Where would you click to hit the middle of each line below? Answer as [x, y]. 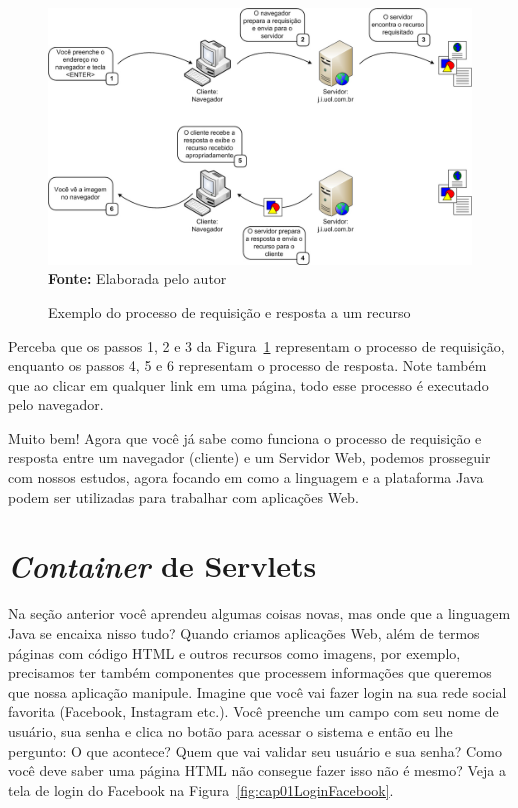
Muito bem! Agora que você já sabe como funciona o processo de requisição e [245, 437]
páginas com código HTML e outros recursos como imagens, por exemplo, [234, 652]
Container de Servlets [162, 566]
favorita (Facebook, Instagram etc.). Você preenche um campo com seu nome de [253, 711]
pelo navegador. [56, 404]
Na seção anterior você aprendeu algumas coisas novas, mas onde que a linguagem [259, 613]
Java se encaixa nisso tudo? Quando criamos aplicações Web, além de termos [244, 632]
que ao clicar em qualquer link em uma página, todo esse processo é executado [248, 384]
